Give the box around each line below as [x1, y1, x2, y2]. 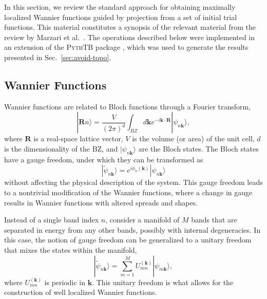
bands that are [191, 214, 237, 225]
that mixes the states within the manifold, [4, 244, 137, 255]
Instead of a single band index [4, 214, 99, 225]
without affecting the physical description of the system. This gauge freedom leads [4, 177, 263, 188]
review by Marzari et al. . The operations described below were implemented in [4, 31, 255, 42]
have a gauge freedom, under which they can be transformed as [4, 154, 203, 164]
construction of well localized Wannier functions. [4, 287, 157, 297]
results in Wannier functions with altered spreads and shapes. [4, 197, 198, 208]
